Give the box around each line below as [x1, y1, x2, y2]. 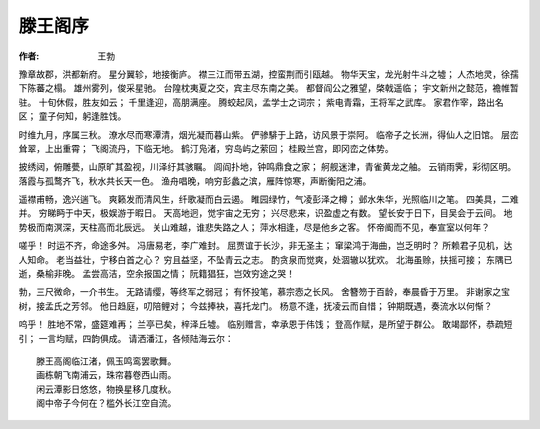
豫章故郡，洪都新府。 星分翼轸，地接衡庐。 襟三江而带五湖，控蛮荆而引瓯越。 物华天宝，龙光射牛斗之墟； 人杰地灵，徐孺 [18, 68, 519, 80]
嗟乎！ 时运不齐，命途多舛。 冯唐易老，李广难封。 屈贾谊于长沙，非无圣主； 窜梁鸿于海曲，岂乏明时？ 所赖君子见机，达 [18, 240, 513, 252]
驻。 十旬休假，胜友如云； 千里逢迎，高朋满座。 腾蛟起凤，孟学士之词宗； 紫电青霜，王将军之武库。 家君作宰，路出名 [18, 96, 504, 108]
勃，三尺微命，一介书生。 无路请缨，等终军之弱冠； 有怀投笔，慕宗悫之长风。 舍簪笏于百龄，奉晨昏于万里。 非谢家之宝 [18, 286, 510, 298]
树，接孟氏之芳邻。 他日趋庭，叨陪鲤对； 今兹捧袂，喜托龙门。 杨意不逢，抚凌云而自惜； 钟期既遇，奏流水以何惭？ [18, 300, 493, 312]
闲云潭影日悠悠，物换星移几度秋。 [36, 383, 177, 395]
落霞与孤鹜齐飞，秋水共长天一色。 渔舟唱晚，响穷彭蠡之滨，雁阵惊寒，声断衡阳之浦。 [18, 175, 372, 187]
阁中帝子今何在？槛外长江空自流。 [36, 398, 177, 409]
